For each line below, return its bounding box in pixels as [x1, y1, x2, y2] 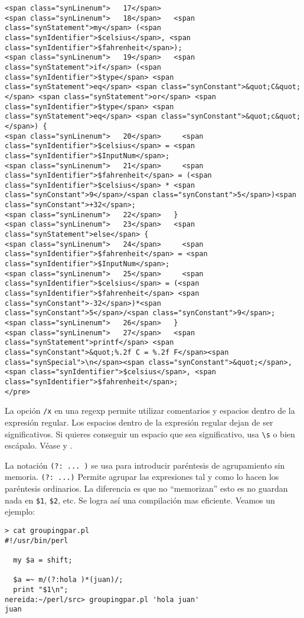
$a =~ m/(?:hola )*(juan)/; [13, 576, 123, 584]
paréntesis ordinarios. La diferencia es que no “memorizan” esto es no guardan [5, 482, 288, 495]
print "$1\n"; [13, 585, 68, 594]
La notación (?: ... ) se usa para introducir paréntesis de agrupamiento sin [5, 459, 285, 471]
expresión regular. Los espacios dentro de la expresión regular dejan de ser [5, 416, 273, 428]
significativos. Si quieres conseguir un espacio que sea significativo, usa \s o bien [5, 427, 295, 440]
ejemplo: [5, 505, 35, 518]
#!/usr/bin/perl [5, 536, 68, 545]
